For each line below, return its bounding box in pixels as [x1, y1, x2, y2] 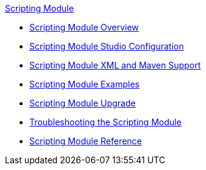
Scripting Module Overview [29, 22, 139, 32]
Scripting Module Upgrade [29, 98, 136, 108]
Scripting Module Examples [29, 79, 140, 89]
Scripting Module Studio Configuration [29, 41, 184, 51]
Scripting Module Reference [29, 136, 142, 146]
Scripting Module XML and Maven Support [29, 60, 201, 70]
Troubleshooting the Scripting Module [29, 117, 182, 127]
